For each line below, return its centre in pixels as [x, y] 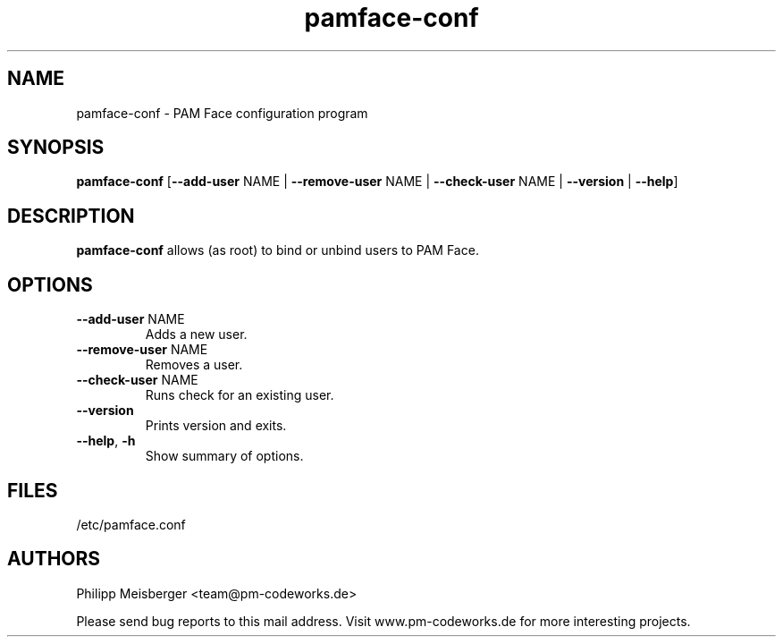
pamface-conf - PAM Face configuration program [222, 113]
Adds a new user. [196, 335]
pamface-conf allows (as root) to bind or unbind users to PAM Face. [278, 250]
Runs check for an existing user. [240, 395]
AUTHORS [54, 559]
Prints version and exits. [216, 426]
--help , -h [106, 441]
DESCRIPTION [71, 216]
